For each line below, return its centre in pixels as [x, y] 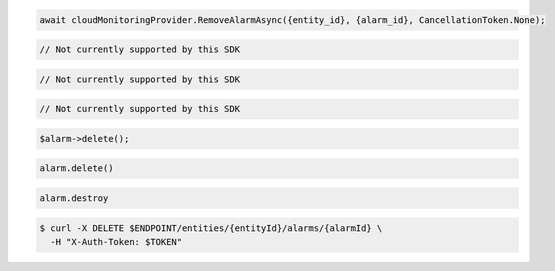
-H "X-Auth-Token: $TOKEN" [116, 242]
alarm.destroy [74, 198]
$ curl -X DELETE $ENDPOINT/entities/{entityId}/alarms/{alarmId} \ [211, 228]
